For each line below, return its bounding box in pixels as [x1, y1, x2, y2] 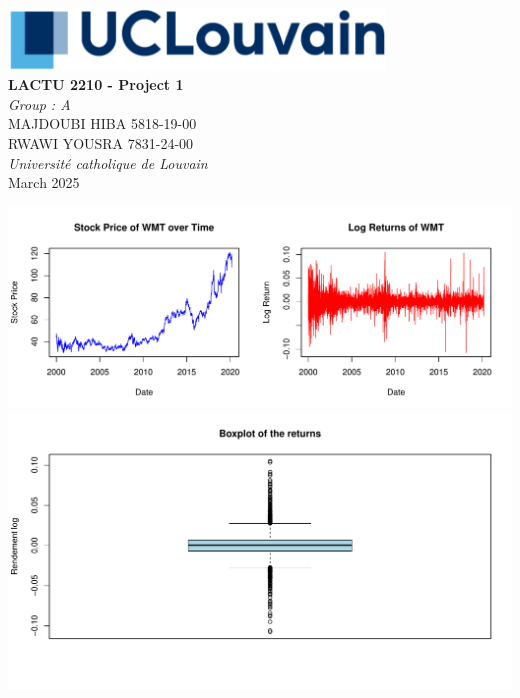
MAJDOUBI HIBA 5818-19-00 [8, 113, 197, 134]
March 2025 [8, 172, 80, 193]
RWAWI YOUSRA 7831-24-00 [8, 133, 194, 154]
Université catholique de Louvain [8, 152, 208, 173]
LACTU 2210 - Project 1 [8, 74, 184, 95]
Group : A [8, 93, 71, 114]
